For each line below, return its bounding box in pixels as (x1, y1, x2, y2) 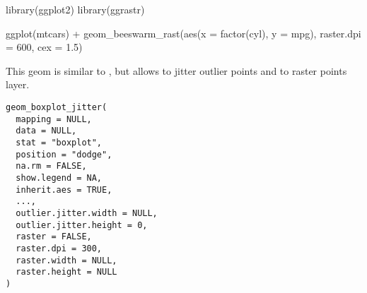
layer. (6, 77, 30, 92)
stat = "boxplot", (16, 137, 103, 148)
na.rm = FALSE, (16, 161, 87, 172)
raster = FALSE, (16, 232, 92, 242)
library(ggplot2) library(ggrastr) (6, 2, 145, 16)
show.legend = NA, (16, 172, 103, 183)
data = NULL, (16, 126, 77, 136)
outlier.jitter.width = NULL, (16, 208, 158, 218)
